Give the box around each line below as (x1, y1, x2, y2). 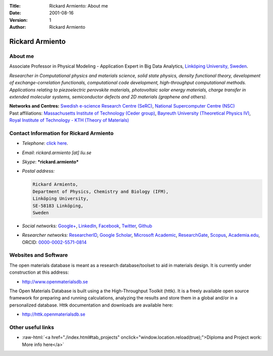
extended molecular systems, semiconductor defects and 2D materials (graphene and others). (9, 93, 207, 99)
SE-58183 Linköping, (32, 202, 83, 209)
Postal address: (22, 168, 55, 174)
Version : (9, 17, 28, 23)
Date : (9, 10, 21, 16)
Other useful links (9, 324, 54, 331)
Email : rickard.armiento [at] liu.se (22, 149, 92, 156)
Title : (9, 3, 21, 9)
